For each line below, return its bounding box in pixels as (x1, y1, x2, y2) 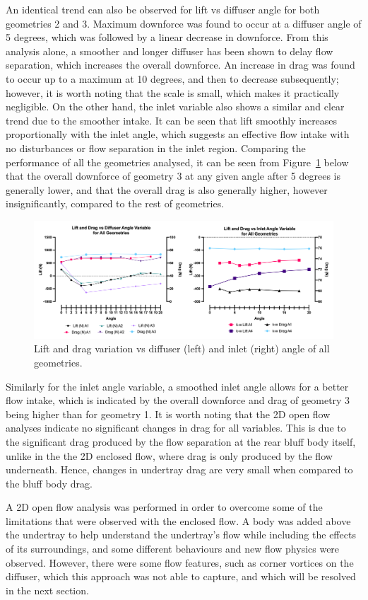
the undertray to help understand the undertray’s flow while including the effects (6, 527, 356, 542)
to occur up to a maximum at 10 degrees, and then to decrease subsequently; (6, 71, 339, 86)
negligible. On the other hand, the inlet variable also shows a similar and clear (6, 99, 345, 114)
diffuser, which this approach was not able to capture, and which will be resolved (6, 569, 356, 584)
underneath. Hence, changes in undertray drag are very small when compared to (6, 462, 353, 477)
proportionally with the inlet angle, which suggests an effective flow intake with (6, 127, 350, 142)
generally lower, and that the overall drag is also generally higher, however (6, 182, 328, 197)
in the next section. (6, 582, 89, 597)
